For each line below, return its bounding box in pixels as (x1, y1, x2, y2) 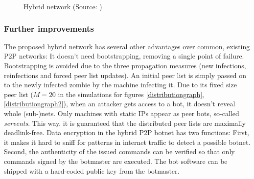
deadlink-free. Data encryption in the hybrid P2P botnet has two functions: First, (4, 127, 249, 138)
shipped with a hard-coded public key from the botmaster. (4, 165, 180, 176)
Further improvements (4, 22, 94, 34)
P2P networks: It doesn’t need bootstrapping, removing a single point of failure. (4, 51, 244, 61)
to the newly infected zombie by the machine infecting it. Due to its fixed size (4, 80, 237, 90)
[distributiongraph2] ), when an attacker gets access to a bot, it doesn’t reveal (4, 99, 235, 109)
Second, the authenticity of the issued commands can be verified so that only (4, 146, 235, 157)
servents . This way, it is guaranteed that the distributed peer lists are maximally (4, 118, 246, 128)
